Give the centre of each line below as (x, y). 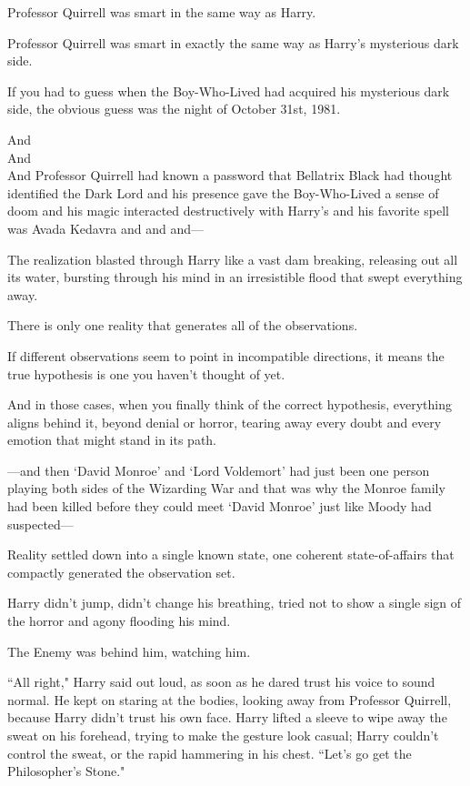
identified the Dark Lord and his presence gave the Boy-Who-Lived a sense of (223, 192)
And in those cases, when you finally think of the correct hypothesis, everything (230, 404)
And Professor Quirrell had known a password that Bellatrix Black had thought (230, 175)
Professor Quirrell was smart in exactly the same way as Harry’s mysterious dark (233, 42)
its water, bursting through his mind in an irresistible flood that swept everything (235, 277)
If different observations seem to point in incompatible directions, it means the (226, 355)
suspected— (40, 524)
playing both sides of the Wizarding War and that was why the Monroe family (226, 488)
